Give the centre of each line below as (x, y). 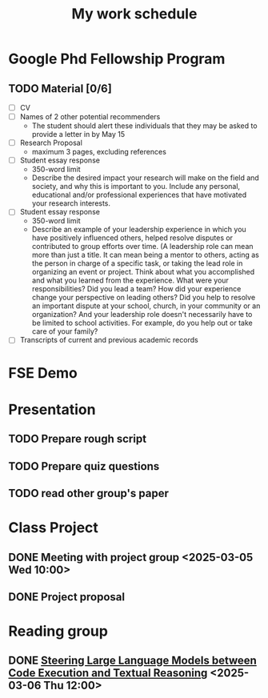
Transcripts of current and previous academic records (109, 340)
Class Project (53, 528)
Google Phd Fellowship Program (117, 59)
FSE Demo (43, 373)
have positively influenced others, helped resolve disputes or (132, 238)
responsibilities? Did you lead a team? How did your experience (136, 289)
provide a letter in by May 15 (78, 134)
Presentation (52, 409)
